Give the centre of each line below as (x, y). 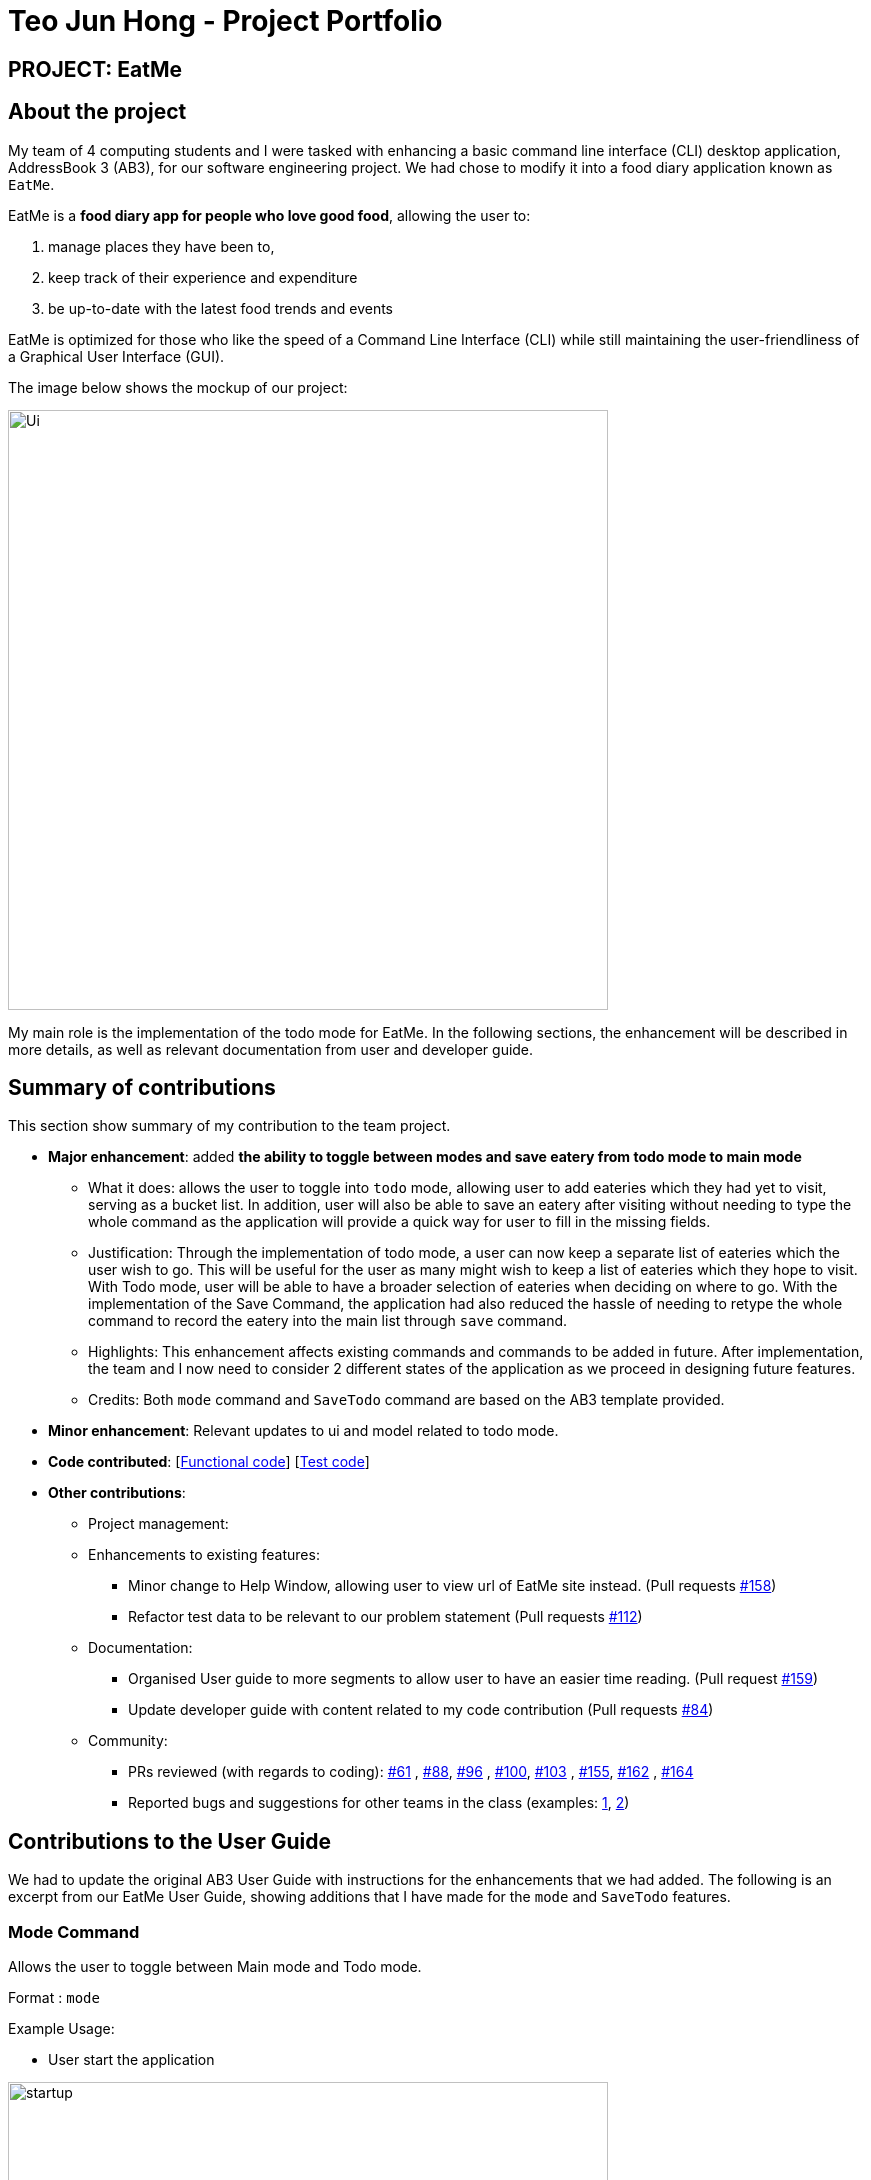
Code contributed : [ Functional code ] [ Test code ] (209, 1462)
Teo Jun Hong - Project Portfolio (225, 21)
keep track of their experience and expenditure (203, 277)
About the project (97, 112)
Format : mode (54, 1998)
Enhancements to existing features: (204, 1555)
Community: (128, 1741)
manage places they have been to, (161, 246)
